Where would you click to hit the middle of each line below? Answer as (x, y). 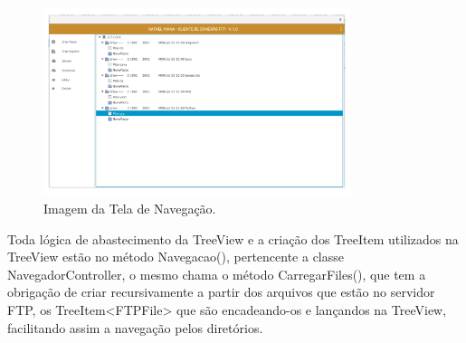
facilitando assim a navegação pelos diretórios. (135, 327)
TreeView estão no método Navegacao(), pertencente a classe (176, 257)
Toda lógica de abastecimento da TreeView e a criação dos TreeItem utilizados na (233, 238)
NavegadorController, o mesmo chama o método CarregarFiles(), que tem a (217, 274)
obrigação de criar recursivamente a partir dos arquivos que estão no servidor (221, 292)
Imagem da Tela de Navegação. (130, 208)
